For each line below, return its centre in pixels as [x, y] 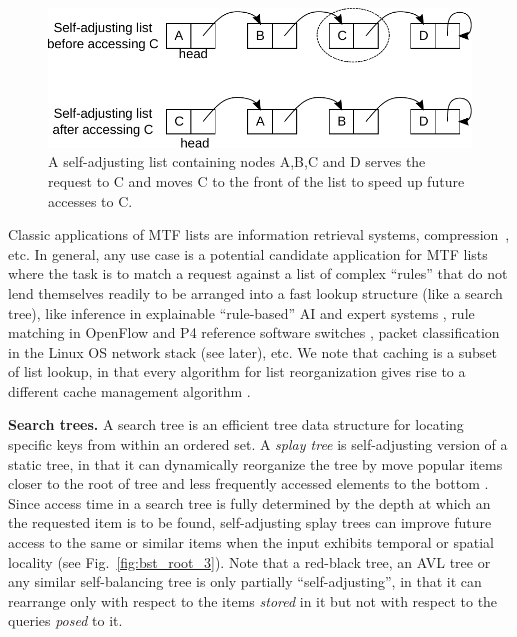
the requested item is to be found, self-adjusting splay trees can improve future [250, 522]
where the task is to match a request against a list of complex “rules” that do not [258, 273]
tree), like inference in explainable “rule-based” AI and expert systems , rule [241, 312]
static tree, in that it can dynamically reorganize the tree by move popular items [255, 463]
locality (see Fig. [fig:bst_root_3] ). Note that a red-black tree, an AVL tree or [249, 561]
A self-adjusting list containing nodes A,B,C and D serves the [237, 161]
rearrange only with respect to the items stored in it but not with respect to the [253, 600]
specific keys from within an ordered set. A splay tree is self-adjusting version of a [258, 444]
